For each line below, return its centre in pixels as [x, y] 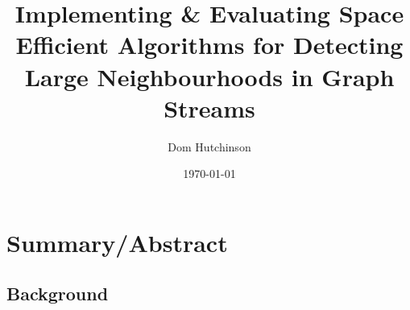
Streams [209, 107]
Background [58, 293]
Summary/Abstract [117, 242]
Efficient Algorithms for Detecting [209, 45]
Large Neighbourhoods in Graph [209, 76]
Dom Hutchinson [209, 146]
